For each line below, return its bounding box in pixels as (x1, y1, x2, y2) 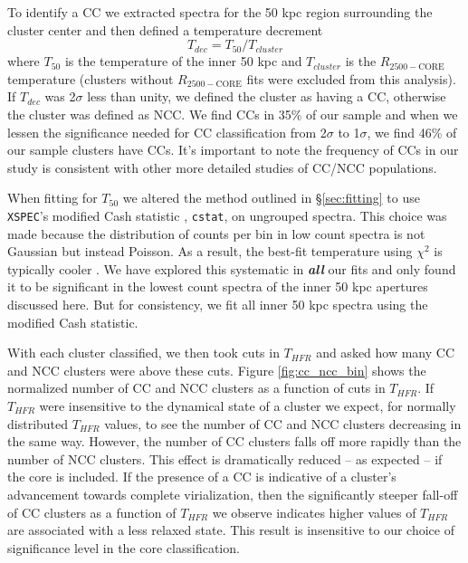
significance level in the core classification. (7, 538, 240, 557)
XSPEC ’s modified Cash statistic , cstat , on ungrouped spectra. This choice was (7, 205, 447, 224)
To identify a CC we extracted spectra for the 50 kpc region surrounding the (7, 3, 433, 21)
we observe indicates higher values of (212, 502, 416, 521)
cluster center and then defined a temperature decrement (7, 20, 323, 39)
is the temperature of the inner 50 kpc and (64, 52, 302, 71)
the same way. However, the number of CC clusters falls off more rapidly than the (7, 432, 462, 451)
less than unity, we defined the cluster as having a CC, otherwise (87, 87, 446, 106)
